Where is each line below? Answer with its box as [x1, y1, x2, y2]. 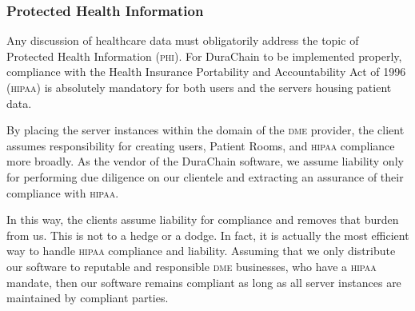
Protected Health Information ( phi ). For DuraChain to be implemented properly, [6, 47, 402, 64]
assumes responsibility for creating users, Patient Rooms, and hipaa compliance [6, 137, 395, 154]
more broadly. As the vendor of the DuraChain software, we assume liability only [6, 153, 404, 169]
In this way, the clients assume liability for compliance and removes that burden [6, 211, 399, 228]
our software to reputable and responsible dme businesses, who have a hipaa [6, 257, 377, 274]
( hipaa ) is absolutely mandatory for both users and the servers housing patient [6, 79, 392, 95]
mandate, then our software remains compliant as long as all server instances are [6, 273, 401, 290]
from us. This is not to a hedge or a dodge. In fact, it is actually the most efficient [6, 226, 409, 243]
